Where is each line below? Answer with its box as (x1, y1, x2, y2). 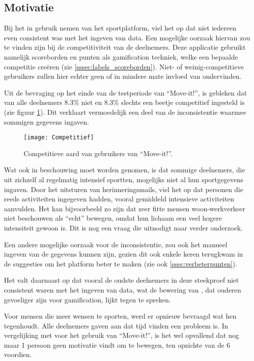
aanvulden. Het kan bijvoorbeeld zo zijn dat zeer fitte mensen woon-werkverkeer (4, 203, 246, 213)
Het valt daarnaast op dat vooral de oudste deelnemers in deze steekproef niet (4, 275, 239, 285)
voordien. (4, 349, 32, 360)
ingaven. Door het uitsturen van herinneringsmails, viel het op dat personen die (4, 184, 243, 194)
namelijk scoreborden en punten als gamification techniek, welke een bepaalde (4, 51, 238, 62)
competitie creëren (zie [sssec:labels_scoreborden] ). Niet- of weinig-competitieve (4, 61, 244, 71)
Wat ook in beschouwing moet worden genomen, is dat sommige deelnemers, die (4, 164, 245, 175)
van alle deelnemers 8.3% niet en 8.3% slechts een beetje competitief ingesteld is (4, 97, 245, 107)
